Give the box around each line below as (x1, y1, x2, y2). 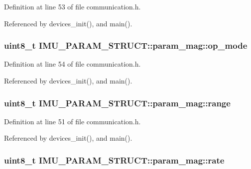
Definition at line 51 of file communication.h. (4, 116, 141, 126)
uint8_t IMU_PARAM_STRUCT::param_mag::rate (4, 154, 225, 166)
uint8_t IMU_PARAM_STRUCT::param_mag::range (4, 96, 231, 109)
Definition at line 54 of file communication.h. (4, 59, 141, 69)
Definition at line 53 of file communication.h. (4, 1, 141, 11)
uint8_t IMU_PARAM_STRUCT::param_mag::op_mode (4, 39, 248, 52)
